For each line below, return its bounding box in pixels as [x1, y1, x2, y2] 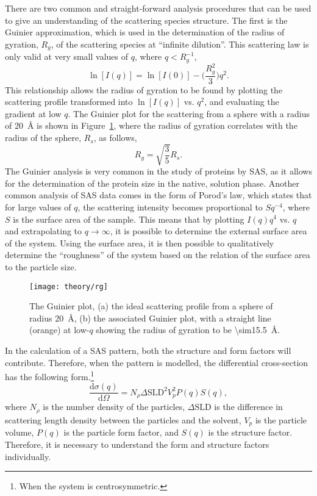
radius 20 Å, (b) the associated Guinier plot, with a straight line [29, 311, 271, 324]
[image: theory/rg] [29, 282, 108, 291]
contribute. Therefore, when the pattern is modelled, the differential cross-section [5, 356, 308, 368]
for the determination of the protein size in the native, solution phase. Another [5, 176, 300, 189]
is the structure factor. [208, 426, 293, 439]
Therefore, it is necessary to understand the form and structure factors [5, 437, 269, 450]
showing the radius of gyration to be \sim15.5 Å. [96, 323, 280, 336]
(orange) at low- [29, 323, 90, 336]
